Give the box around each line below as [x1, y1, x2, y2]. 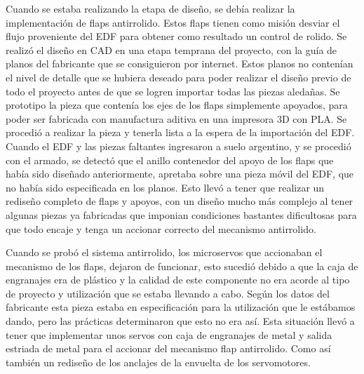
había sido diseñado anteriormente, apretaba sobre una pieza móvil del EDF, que [6, 166, 354, 181]
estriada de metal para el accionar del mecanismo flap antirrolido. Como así [6, 341, 331, 356]
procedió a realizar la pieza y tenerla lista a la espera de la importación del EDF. [6, 125, 355, 140]
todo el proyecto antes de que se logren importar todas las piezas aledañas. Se [6, 84, 340, 98]
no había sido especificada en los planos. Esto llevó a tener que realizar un [6, 180, 325, 194]
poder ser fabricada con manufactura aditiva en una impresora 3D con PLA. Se [6, 111, 347, 126]
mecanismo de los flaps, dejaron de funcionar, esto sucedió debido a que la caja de [6, 258, 358, 273]
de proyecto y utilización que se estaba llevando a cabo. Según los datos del [6, 286, 330, 300]
